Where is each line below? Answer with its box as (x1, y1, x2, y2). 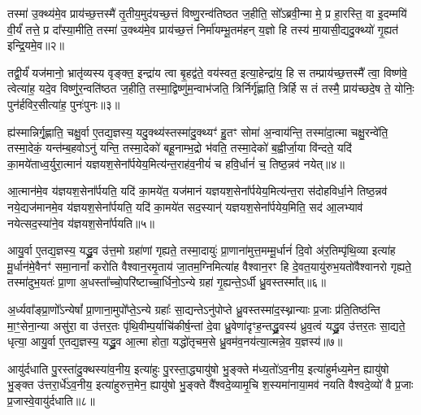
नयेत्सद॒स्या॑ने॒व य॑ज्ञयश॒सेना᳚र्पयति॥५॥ (7, 214, 154, 231)
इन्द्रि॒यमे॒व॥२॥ (7, 37, 64, 54)
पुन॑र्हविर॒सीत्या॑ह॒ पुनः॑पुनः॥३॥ (7, 95, 120, 112)
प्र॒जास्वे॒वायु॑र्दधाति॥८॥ (7, 391, 95, 408)
